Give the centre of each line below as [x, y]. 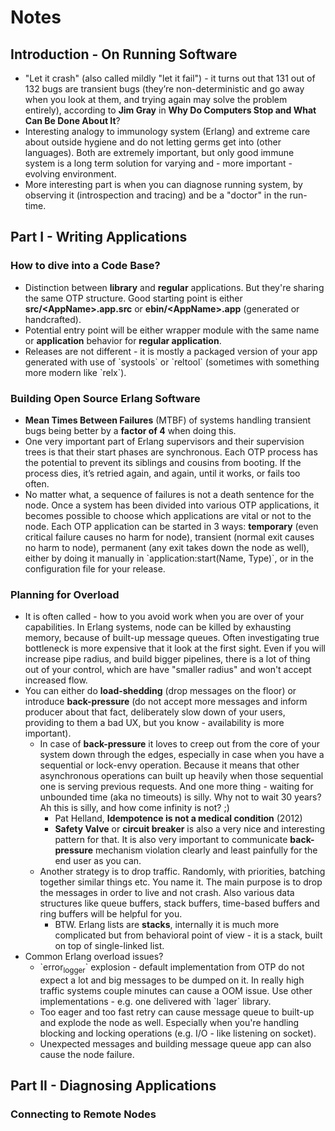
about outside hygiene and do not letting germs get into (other [153, 142]
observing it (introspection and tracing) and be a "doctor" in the [156, 195]
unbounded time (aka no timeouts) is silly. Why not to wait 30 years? [180, 797]
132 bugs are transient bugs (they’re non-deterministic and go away [164, 89]
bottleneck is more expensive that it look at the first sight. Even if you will [175, 648]
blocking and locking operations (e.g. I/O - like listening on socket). [178, 1033]
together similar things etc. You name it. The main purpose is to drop [181, 882]
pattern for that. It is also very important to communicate [171, 840]
